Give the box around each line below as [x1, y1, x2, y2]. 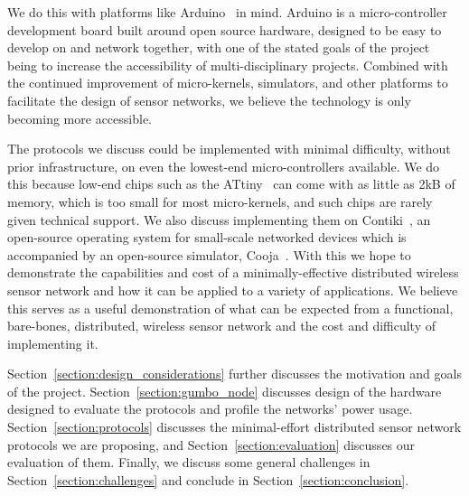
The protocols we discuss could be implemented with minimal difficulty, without [7, 139, 451, 158]
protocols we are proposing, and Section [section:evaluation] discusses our [7, 435, 416, 454]
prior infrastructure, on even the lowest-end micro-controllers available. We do [7, 156, 440, 175]
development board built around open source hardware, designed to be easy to [7, 20, 442, 39]
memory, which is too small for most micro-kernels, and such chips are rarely [7, 192, 433, 211]
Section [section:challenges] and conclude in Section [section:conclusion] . [7, 470, 409, 489]
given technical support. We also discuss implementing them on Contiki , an [7, 210, 431, 229]
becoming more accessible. [7, 108, 152, 127]
